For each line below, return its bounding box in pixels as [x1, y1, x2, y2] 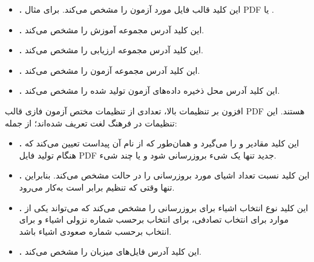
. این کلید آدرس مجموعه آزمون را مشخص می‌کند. [19, 64, 200, 76]
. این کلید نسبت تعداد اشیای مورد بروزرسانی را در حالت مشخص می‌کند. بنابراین [19, 169, 310, 182]
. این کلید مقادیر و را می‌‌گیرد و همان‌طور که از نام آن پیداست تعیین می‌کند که [19, 137, 299, 149]
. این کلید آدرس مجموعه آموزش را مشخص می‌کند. [19, 23, 204, 36]
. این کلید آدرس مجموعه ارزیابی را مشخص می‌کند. [19, 44, 203, 56]
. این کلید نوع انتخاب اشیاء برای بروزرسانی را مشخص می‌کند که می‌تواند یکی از [19, 201, 309, 214]
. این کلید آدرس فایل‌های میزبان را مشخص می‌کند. [19, 245, 201, 258]
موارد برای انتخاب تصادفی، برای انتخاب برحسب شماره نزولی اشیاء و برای [19, 213, 289, 226]
